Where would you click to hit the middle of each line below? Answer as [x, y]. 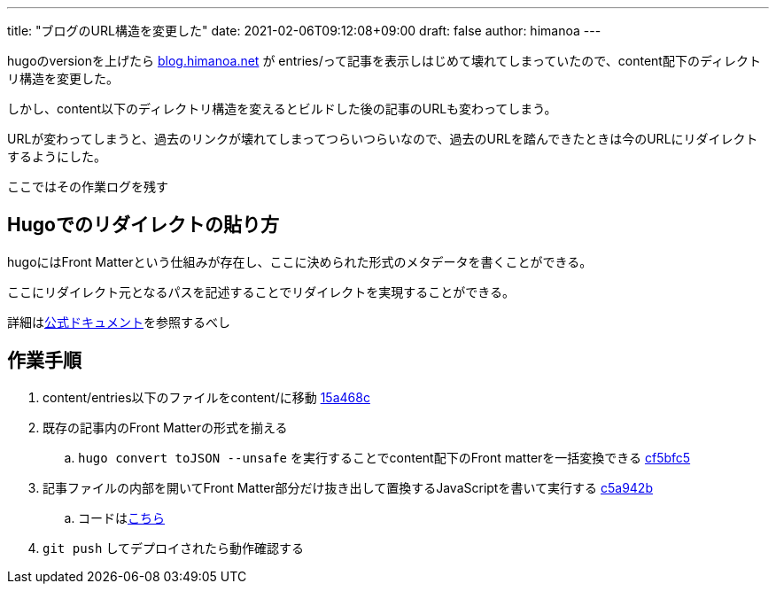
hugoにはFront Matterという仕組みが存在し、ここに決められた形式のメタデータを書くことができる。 [300, 261]
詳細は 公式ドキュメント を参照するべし [119, 322]
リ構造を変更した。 [63, 78]
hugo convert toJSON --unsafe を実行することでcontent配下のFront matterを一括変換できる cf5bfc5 [384, 457]
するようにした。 [57, 156]
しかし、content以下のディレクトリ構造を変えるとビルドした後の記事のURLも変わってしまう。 [282, 109]
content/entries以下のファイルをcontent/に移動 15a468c [206, 397]
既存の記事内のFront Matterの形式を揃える [165, 427]
